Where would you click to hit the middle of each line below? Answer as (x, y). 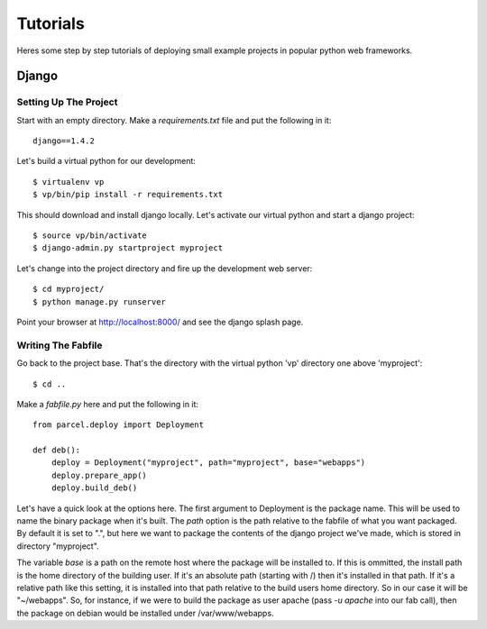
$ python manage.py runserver (100, 301)
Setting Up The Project (67, 102)
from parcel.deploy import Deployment (119, 425)
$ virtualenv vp (69, 182)
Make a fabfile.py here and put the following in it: (107, 404)
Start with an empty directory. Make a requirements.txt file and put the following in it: (174, 120)
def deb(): (57, 450)
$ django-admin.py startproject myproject (128, 248)
